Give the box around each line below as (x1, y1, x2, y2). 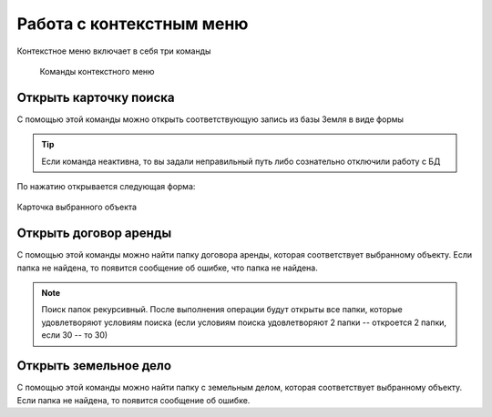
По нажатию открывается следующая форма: (16, 181, 196, 192)
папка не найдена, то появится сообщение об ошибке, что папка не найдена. (16, 262, 318, 273)
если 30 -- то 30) (41, 330, 108, 341)
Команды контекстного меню (39, 66, 155, 76)
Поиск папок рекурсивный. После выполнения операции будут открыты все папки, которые (41, 304, 403, 315)
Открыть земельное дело (16, 358, 172, 373)
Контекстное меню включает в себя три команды (16, 46, 211, 56)
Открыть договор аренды (16, 226, 172, 241)
